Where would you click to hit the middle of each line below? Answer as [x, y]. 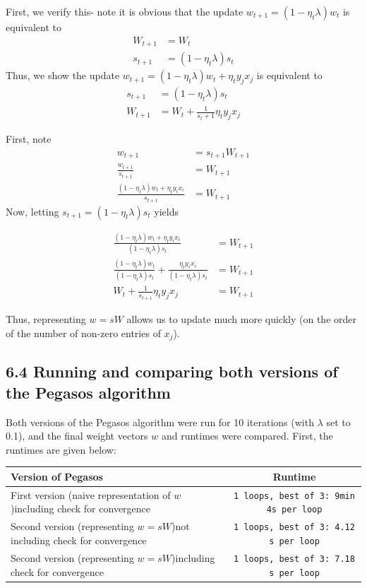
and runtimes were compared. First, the [247, 436]
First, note [29, 139]
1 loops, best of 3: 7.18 [294, 559]
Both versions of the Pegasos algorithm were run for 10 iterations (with [160, 422]
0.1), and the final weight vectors [77, 436]
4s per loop [294, 510]
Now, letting [32, 211]
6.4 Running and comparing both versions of [172, 371]
